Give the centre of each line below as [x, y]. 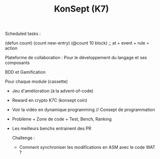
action [11, 48]
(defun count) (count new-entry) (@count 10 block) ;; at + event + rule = [77, 43]
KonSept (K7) [81, 9]
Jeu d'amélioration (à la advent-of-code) [53, 91]
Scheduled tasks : [23, 34]
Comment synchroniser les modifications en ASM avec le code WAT [87, 147]
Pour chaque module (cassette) [36, 81]
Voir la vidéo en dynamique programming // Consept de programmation [83, 110]
